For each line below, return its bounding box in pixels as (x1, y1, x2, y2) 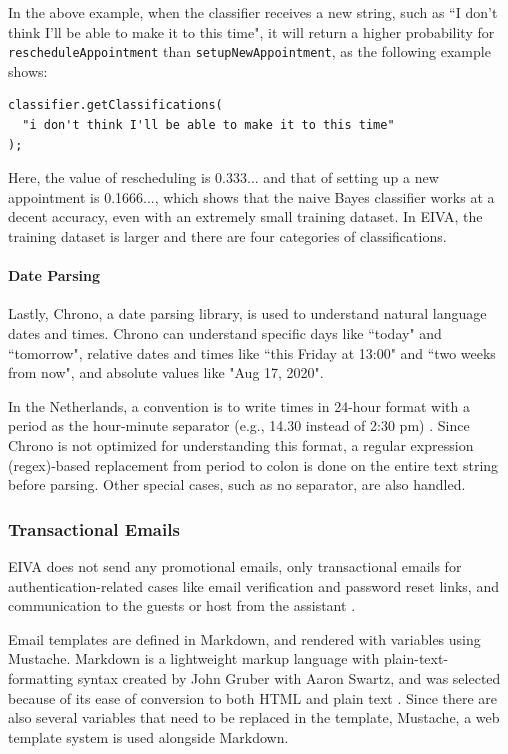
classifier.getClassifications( (8, 98, 223, 113)
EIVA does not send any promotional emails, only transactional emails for (8, 555, 462, 576)
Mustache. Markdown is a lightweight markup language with (8, 648, 380, 669)
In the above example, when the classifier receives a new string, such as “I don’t (8, 2, 498, 22)
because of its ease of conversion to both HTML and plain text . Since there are (8, 687, 498, 708)
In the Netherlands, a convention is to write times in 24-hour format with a (8, 395, 470, 416)
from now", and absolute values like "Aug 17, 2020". (8, 362, 324, 383)
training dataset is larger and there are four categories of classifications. (8, 226, 447, 246)
